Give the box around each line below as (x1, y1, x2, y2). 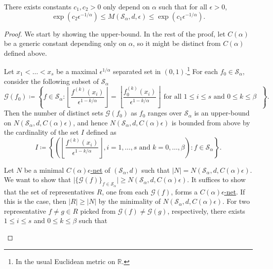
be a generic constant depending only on (4, 38, 126, 48)
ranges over (148, 108, 182, 118)
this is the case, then (4, 196, 67, 206)
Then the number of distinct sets (4, 108, 103, 118)
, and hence (73, 117, 108, 127)
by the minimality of (98, 196, 161, 206)
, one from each (102, 186, 149, 196)
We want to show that (4, 174, 71, 185)
